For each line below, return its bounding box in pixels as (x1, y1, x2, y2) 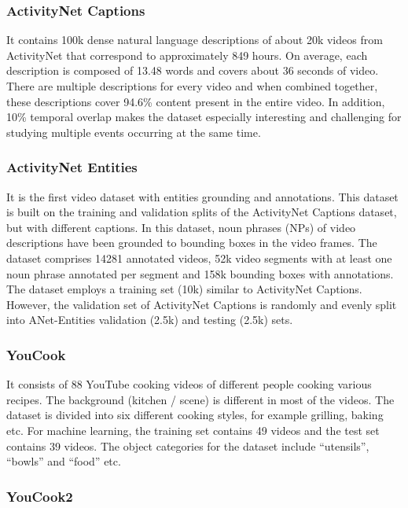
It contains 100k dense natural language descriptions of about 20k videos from (6, 31, 383, 48)
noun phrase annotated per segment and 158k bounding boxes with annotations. (6, 265, 394, 282)
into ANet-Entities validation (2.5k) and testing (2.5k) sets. (6, 311, 293, 328)
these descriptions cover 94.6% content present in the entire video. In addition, (6, 93, 385, 109)
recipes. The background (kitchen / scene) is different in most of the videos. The (6, 391, 395, 407)
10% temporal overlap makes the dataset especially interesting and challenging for (6, 109, 402, 125)
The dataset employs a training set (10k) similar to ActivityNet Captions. (6, 281, 362, 297)
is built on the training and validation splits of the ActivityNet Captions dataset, (6, 204, 397, 220)
